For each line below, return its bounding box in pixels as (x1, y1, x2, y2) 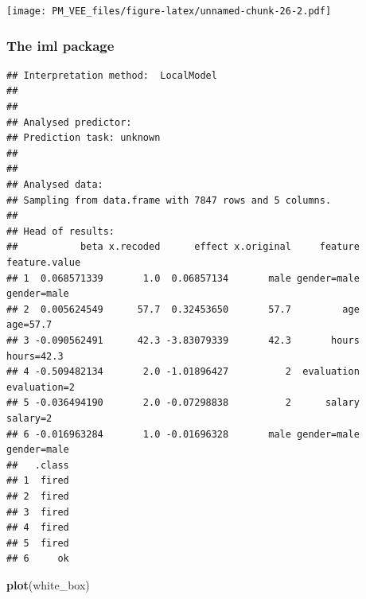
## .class (6, 459, 69, 471)
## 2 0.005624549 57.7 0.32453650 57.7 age (6, 303, 360, 315)
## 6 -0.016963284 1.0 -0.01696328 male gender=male (6, 428, 360, 440)
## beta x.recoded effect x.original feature (6, 241, 360, 253)
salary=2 (6, 412, 53, 424)
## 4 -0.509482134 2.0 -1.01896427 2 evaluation (6, 366, 360, 378)
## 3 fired (6, 506, 69, 518)
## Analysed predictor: (6, 116, 132, 128)
